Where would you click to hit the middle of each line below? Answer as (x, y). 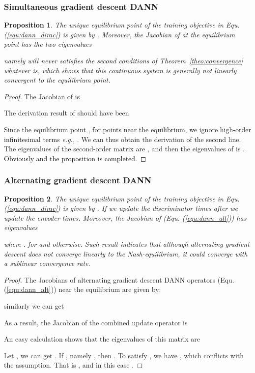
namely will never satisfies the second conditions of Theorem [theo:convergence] (124, 60)
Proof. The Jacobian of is (42, 96)
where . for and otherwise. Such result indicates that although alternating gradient (127, 244)
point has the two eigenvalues (48, 44)
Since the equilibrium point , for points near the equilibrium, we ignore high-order (127, 129)
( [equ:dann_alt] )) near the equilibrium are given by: (83, 289)
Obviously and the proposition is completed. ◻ (75, 158)
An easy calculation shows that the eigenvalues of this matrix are (102, 339)
